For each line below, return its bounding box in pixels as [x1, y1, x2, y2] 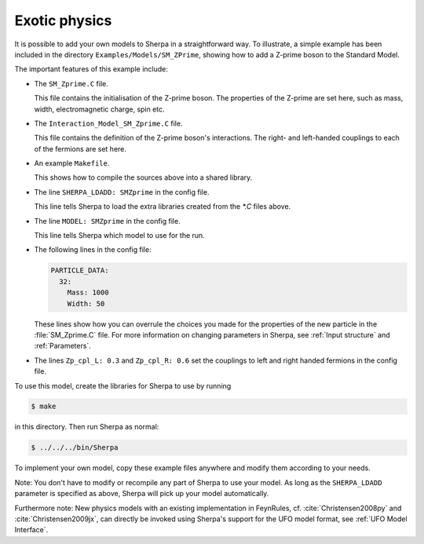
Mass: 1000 [67, 288, 109, 298]
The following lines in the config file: [34, 245, 152, 254]
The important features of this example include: [14, 64, 169, 74]
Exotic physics [14, 12, 112, 29]
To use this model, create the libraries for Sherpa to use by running [14, 381, 232, 390]
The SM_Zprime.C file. [34, 78, 109, 88]
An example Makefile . [34, 159, 110, 168]
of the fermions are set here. [34, 144, 127, 153]
